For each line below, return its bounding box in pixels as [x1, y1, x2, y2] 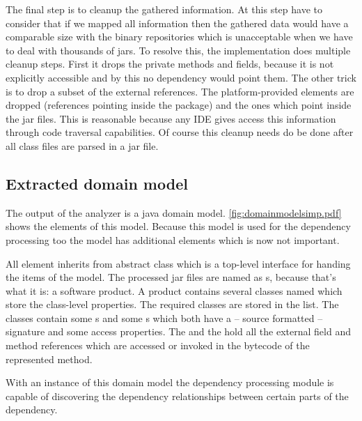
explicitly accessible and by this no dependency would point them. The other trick [6, 70, 356, 84]
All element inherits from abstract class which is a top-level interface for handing [6, 256, 351, 270]
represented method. [6, 351, 93, 366]
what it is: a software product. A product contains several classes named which [6, 283, 343, 298]
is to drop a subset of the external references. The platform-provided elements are [6, 84, 354, 98]
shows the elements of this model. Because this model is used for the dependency [6, 219, 351, 234]
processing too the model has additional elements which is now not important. [6, 232, 340, 247]
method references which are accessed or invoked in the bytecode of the [6, 338, 310, 353]
